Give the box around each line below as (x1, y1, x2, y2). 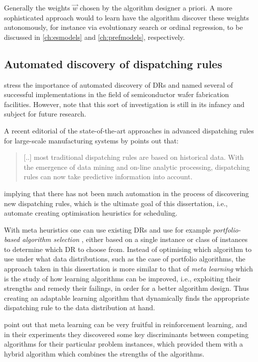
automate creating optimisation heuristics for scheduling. (4, 208, 178, 218)
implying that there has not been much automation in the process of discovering (4, 188, 249, 198)
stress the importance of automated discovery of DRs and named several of (4, 79, 233, 90)
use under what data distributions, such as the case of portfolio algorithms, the (4, 253, 246, 264)
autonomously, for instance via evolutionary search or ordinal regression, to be (4, 22, 243, 32)
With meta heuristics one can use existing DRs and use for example (4, 224, 211, 235)
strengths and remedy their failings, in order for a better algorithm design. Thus (4, 283, 249, 293)
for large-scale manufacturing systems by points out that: (4, 135, 179, 145)
